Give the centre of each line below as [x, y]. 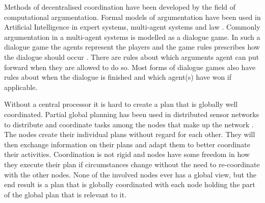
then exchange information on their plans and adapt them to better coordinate [127, 144]
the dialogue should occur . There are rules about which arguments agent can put [132, 57]
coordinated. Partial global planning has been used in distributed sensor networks [132, 114]
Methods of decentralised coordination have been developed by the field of [120, 7]
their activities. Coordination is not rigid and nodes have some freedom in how [127, 154]
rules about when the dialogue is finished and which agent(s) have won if [118, 77]
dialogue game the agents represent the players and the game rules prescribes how [132, 47]
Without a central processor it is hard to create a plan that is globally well [121, 104]
